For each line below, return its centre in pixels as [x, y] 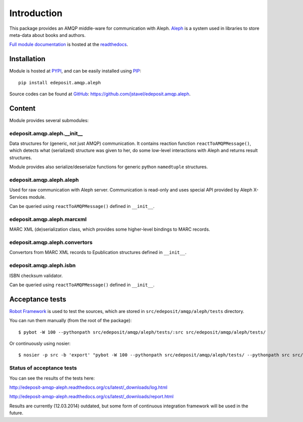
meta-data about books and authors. [47, 35]
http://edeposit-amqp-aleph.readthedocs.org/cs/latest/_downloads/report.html [91, 397]
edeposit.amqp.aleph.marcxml [48, 219]
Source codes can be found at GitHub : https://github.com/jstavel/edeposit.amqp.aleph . [100, 94]
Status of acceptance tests [43, 368]
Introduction [36, 13]
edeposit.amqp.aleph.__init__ [46, 133]
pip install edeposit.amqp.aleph [60, 83]
